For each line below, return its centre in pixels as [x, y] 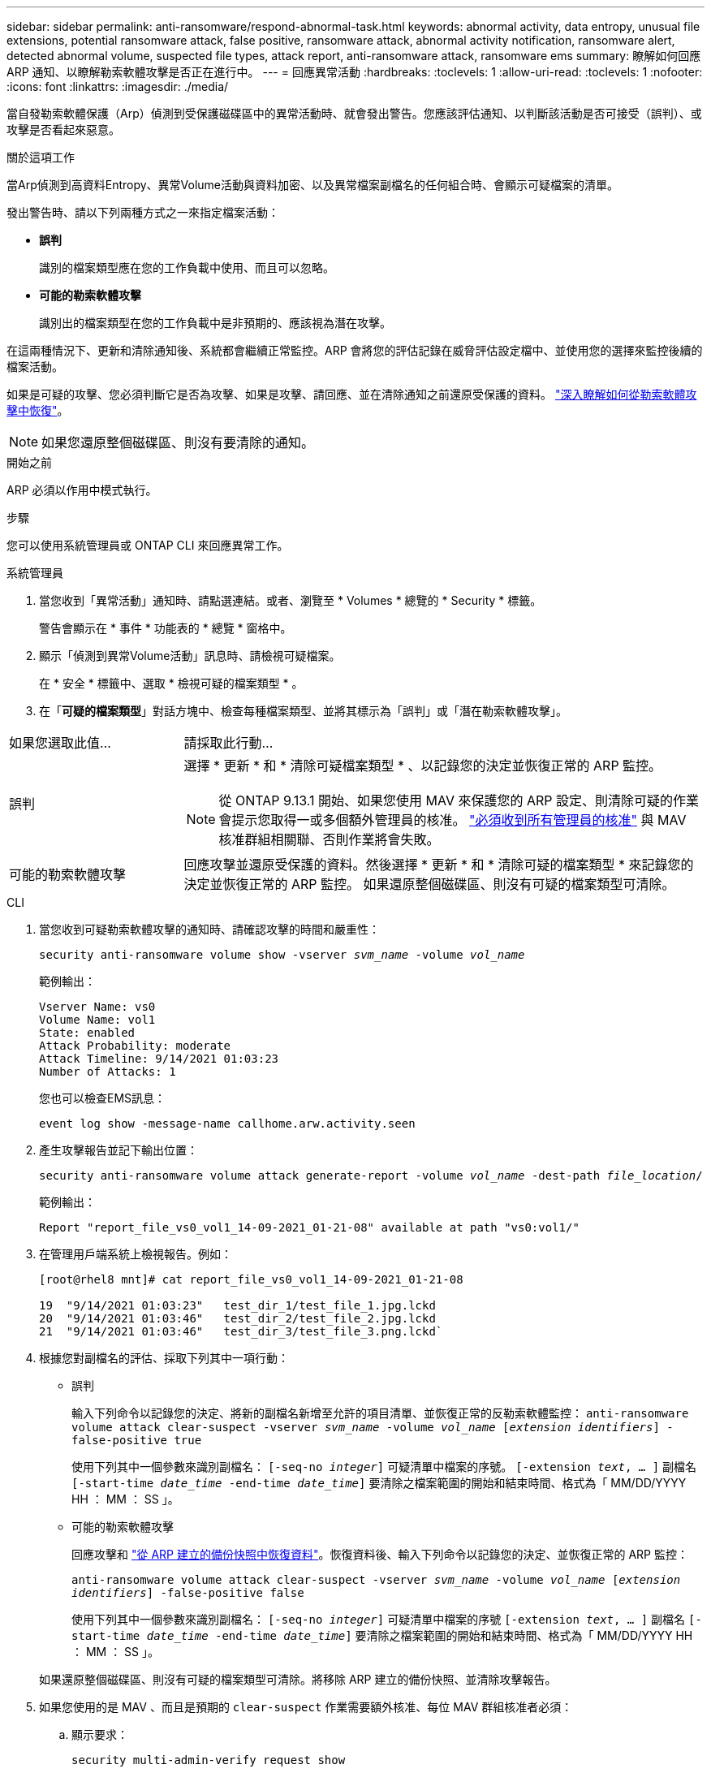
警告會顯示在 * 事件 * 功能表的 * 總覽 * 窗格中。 [166, 628]
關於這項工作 [41, 157]
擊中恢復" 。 [38, 410]
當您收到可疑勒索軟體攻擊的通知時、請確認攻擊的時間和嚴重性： [209, 929]
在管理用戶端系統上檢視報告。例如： [136, 1254]
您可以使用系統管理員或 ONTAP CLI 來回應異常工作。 [148, 545]
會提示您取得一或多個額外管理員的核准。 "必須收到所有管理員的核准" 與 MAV [452, 820]
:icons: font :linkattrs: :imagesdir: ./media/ [118, 86]
